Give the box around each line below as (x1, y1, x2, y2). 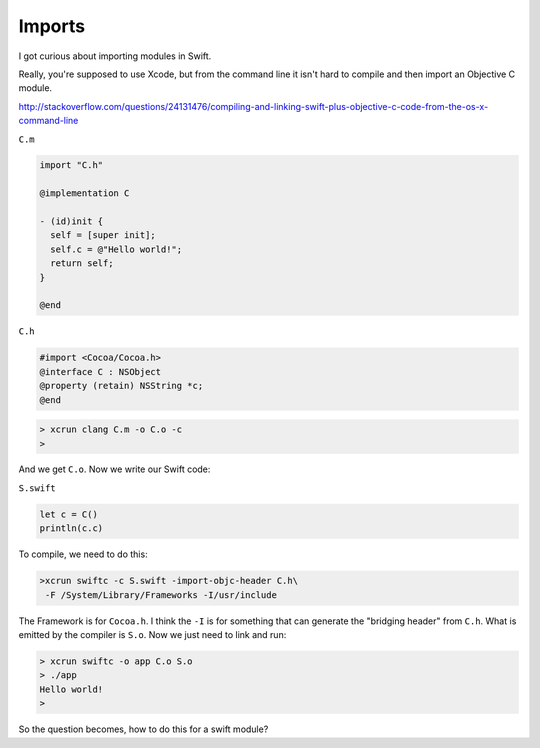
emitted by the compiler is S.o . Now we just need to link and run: (18, 628, 287, 640)
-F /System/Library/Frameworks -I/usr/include (45, 589, 277, 600)
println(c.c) (39, 523, 104, 534)
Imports (18, 15, 85, 37)
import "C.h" (39, 160, 104, 171)
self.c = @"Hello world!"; (50, 243, 183, 255)
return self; (50, 258, 114, 269)
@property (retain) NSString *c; (39, 380, 204, 392)
